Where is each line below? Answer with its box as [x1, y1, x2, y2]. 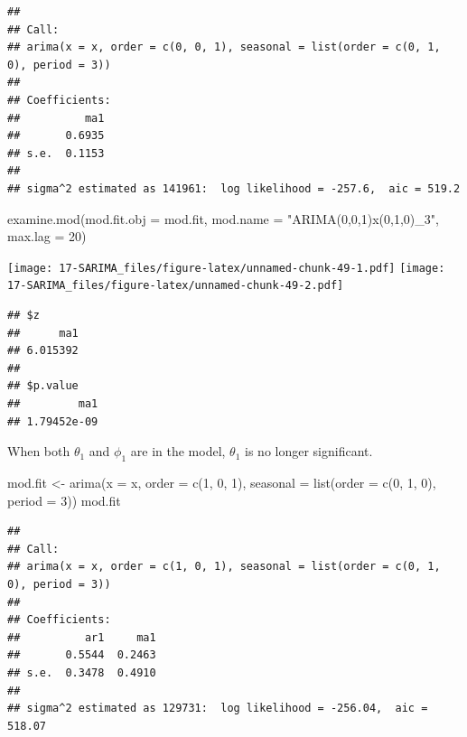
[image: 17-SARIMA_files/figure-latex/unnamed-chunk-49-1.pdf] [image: [7, 261, 445, 275]
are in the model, [130, 442, 226, 461]
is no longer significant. [245, 442, 373, 461]
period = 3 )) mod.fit [7, 490, 121, 509]
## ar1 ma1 [7, 630, 156, 644]
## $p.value [7, 379, 79, 393]
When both [7, 442, 70, 461]
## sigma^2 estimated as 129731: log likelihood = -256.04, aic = [7, 702, 428, 715]
